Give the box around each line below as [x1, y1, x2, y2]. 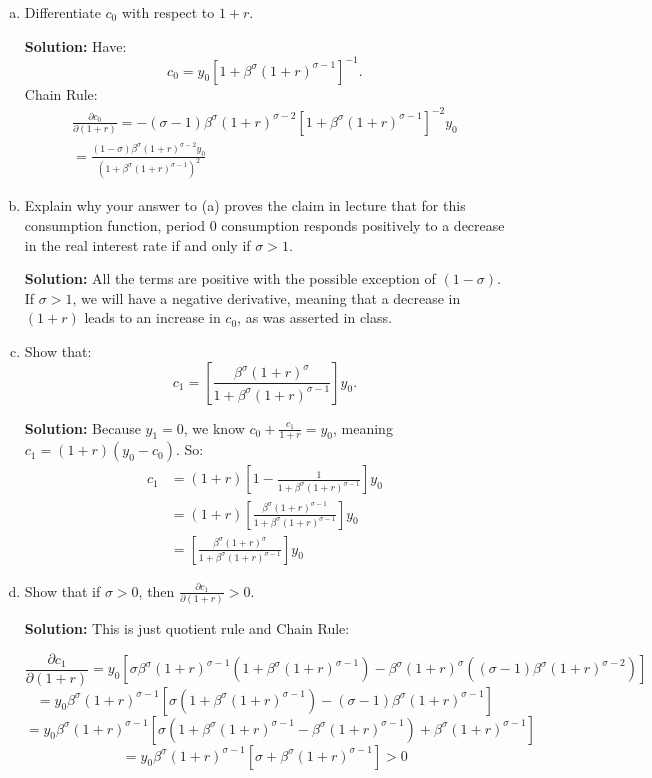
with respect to [121, 2, 215, 22]
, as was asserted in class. [237, 307, 392, 328]
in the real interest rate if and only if [24, 234, 251, 255]
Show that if [24, 580, 101, 601]
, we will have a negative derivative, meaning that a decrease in [72, 287, 461, 308]
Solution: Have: [24, 35, 127, 56]
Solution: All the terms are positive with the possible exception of [24, 268, 436, 289]
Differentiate [24, 2, 101, 22]
